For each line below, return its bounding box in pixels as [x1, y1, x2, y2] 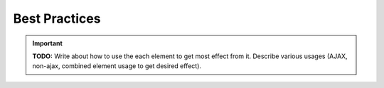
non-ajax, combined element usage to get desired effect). [32, 62, 202, 70]
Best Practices [13, 11, 101, 26]
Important [32, 39, 63, 48]
